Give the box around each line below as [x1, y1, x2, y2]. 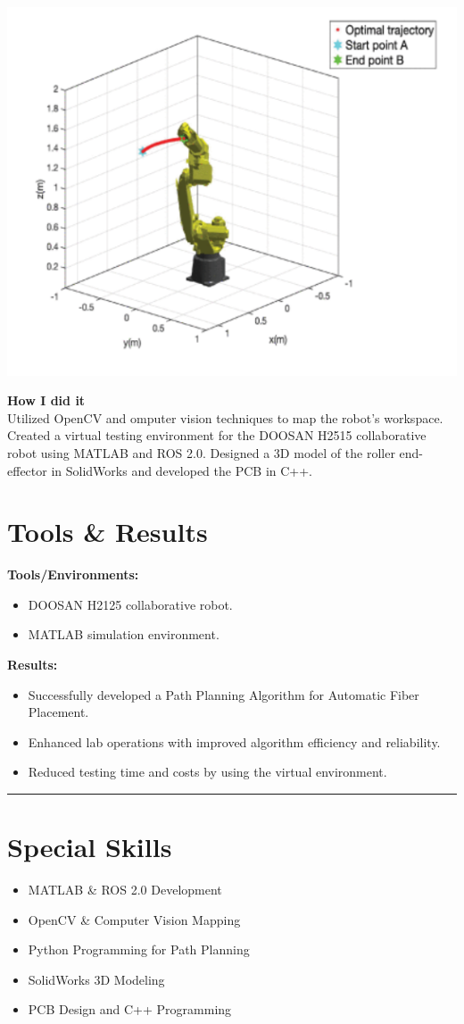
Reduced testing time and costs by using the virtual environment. [28, 762, 387, 781]
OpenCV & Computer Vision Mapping [28, 910, 241, 928]
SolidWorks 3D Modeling [28, 970, 165, 988]
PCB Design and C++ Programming [28, 1000, 232, 1019]
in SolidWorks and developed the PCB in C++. [51, 461, 313, 479]
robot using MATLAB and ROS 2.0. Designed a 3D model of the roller [7, 443, 395, 462]
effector [7, 461, 47, 479]
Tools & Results [7, 513, 208, 550]
